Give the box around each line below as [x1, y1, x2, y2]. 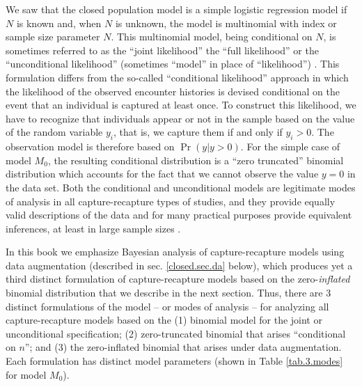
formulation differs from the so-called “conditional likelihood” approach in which [6, 70, 349, 84]
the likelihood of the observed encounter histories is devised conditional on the [6, 84, 340, 98]
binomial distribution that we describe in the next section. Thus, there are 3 [6, 285, 331, 300]
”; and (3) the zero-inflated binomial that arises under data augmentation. [24, 340, 342, 354]
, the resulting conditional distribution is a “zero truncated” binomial [47, 152, 344, 167]
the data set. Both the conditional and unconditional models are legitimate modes [6, 180, 356, 194]
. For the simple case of [240, 139, 340, 154]
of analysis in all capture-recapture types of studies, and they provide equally [6, 193, 336, 208]
